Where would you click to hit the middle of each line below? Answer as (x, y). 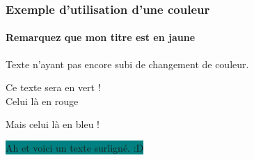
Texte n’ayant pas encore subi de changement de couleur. (127, 64)
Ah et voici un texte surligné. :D (75, 148)
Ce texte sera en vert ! (53, 87)
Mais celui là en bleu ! (53, 124)
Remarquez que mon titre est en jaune (101, 37)
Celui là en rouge (42, 101)
